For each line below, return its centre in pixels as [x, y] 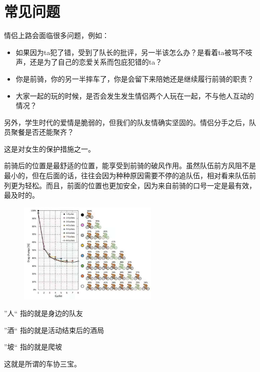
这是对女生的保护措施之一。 [49, 148]
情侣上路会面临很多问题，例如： [56, 35]
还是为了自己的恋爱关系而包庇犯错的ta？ [96, 62]
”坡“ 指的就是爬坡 [33, 347]
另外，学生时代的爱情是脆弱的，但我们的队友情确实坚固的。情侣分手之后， [126, 122]
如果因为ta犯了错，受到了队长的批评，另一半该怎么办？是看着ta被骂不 [130, 52]
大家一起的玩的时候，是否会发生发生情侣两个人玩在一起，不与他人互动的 [135, 95]
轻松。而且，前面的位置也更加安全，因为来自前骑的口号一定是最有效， [140, 185]
